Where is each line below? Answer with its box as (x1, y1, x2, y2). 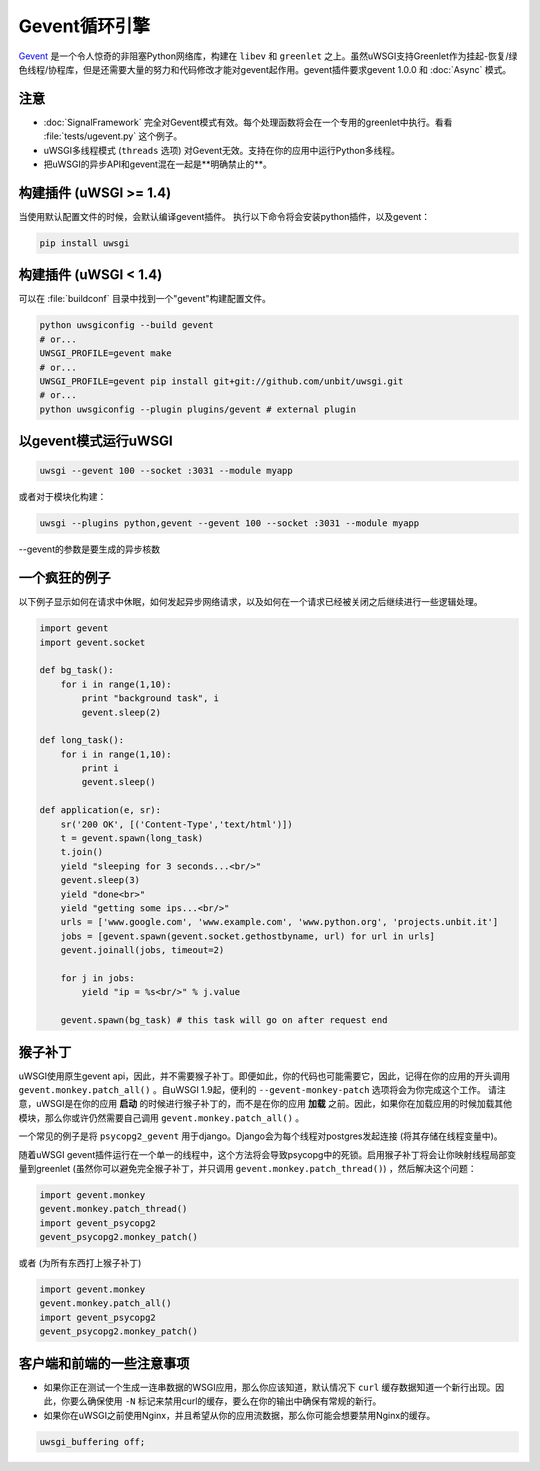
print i (81, 763, 120, 774)
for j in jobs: (60, 972, 135, 984)
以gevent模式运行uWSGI (18, 433, 174, 450)
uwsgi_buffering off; (39, 1436, 146, 1447)
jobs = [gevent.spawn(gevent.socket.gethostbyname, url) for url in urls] (60, 930, 435, 942)
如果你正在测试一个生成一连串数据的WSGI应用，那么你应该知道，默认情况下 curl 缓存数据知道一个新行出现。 (43, 1381, 496, 1393)
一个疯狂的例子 (18, 570, 111, 587)
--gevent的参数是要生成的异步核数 (18, 543, 160, 555)
